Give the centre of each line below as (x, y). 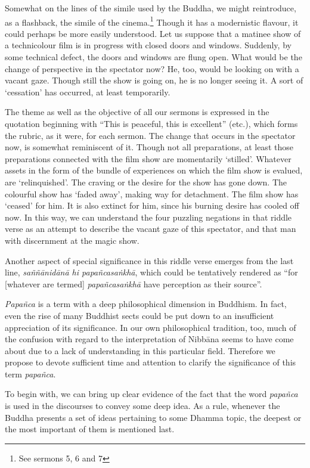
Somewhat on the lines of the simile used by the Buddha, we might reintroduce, (151, 8)
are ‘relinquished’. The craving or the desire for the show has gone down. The (146, 182)
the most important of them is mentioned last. (90, 429)
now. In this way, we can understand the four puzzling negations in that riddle (148, 217)
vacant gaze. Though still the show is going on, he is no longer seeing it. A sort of (154, 80)
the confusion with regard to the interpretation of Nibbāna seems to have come (149, 339)
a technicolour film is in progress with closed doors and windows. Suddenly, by (148, 45)
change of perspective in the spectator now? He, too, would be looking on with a (152, 68)
